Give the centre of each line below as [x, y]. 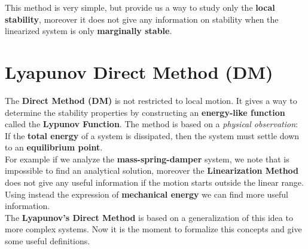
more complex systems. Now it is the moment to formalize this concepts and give [153, 229]
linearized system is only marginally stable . [89, 31]
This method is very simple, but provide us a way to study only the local [140, 7]
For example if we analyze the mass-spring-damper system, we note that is [147, 159]
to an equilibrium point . [54, 147]
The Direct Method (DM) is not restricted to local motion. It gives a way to [151, 100]
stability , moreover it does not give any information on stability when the [142, 19]
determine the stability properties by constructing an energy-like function [145, 112]
